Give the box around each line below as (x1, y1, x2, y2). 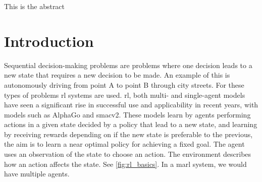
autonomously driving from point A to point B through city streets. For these (4, 79, 244, 90)
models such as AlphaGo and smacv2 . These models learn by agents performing (4, 109, 251, 119)
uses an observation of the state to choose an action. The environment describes (4, 149, 251, 159)
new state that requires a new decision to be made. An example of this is (4, 70, 230, 80)
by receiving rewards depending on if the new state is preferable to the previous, (4, 129, 253, 139)
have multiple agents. (4, 168, 70, 179)
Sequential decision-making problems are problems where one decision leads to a (4, 59, 252, 70)
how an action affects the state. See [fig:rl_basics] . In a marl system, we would (4, 158, 247, 169)
